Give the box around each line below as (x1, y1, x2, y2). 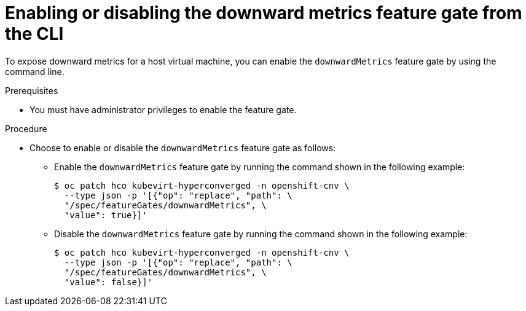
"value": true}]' (64, 210, 147, 220)
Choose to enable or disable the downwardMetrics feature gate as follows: (29, 142, 336, 153)
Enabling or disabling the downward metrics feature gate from (5, 2, 522, 23)
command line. (5, 66, 65, 77)
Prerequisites (5, 85, 58, 96)
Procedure (5, 123, 47, 134)
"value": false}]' (64, 277, 153, 287)
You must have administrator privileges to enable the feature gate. (29, 104, 297, 115)
